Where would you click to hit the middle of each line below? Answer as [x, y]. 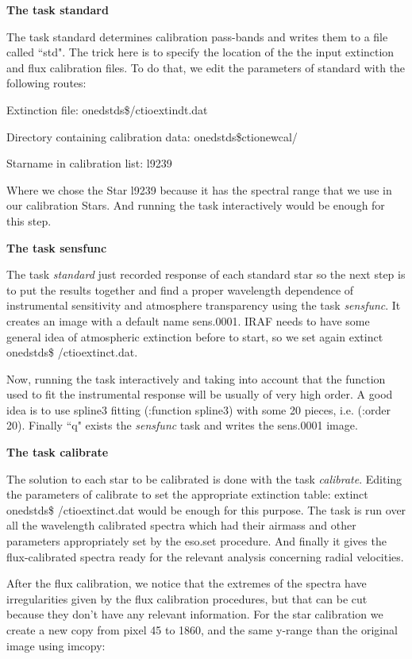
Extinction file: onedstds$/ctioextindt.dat [107, 109]
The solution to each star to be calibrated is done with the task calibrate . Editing [204, 478]
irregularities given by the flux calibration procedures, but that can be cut [187, 598]
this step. [29, 220]
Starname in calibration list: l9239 [89, 163]
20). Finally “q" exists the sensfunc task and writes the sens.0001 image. [182, 425]
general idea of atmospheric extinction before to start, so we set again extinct [195, 336]
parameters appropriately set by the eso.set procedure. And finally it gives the [196, 541]
